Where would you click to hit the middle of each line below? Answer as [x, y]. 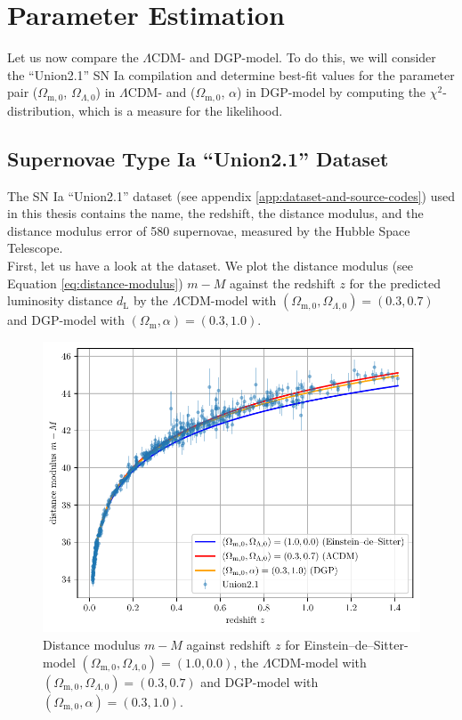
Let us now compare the [73, 57]
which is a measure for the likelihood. [181, 110]
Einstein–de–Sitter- [356, 645]
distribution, [41, 110]
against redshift [229, 645]
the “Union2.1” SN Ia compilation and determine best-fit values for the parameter [231, 74]
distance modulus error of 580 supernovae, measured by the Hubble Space [209, 230]
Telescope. [35, 248]
